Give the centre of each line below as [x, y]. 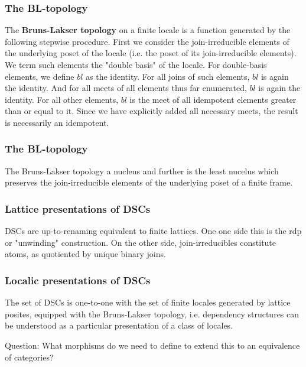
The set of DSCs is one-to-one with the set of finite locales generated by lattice [148, 302]
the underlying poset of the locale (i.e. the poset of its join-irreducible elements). [151, 53]
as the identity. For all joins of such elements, [168, 76]
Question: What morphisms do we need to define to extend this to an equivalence [152, 345]
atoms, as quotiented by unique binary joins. [85, 254]
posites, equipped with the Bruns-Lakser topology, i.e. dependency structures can [152, 314]
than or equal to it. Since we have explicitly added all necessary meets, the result [152, 111]
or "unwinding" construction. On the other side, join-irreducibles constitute [141, 242]
